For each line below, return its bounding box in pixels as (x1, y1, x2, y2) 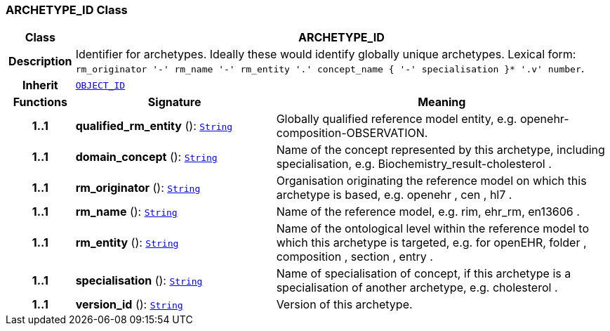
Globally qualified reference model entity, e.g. (276, 112, 517, 126)
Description (8, 54, 72, 69)
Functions (13, 95, 67, 110)
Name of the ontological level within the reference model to (276, 221, 590, 236)
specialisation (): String (75, 273, 203, 288)
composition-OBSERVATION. (276, 126, 428, 141)
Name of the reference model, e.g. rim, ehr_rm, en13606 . (276, 205, 580, 219)
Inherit (22, 78, 58, 93)
